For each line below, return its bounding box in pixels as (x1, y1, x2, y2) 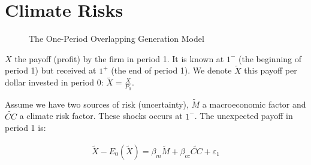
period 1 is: (5, 121, 46, 134)
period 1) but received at (5, 64, 96, 77)
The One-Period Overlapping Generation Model (29, 32, 204, 45)
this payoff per (244, 64, 297, 77)
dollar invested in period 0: (5, 76, 104, 88)
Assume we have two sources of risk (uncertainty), (5, 97, 189, 110)
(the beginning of (238, 52, 302, 65)
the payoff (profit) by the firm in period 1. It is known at (14, 52, 224, 65)
